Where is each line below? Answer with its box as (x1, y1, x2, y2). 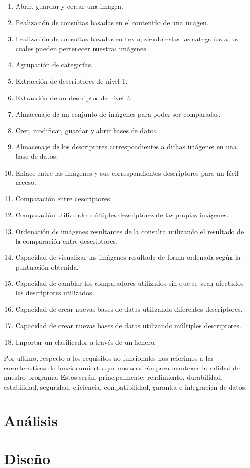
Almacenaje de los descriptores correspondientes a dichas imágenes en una (15, 141, 237, 152)
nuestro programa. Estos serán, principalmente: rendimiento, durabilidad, (4, 372, 223, 382)
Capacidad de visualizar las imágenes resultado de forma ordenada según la (15, 252, 241, 262)
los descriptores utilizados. (15, 287, 94, 297)
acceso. (15, 177, 36, 187)
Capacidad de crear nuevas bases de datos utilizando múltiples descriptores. (15, 320, 241, 331)
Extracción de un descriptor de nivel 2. (15, 92, 132, 102)
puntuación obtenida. (15, 261, 79, 272)
